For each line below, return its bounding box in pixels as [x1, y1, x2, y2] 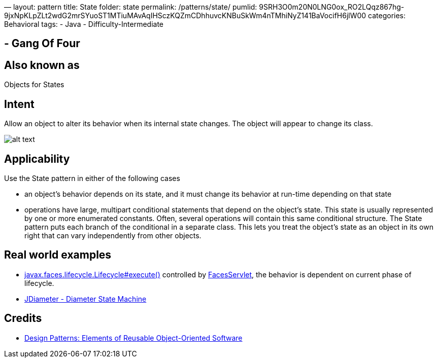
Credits [4, 312, 42, 325]
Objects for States [4, 80, 64, 89]
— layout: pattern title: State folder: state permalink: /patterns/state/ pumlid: [4, 3, 257, 11]
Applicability [4, 152, 70, 165]
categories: [368, 11, 406, 20]
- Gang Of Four [4, 37, 80, 50]
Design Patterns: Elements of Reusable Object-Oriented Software [24, 333, 243, 342]
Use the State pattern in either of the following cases [4, 173, 180, 183]
